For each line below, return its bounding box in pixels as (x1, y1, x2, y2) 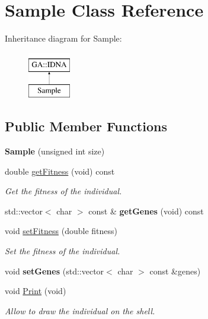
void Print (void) (5, 285, 66, 297)
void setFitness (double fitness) (5, 225, 117, 237)
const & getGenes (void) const (88, 204, 204, 217)
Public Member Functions (5, 117, 167, 135)
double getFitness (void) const (5, 165, 115, 177)
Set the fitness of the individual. (5, 245, 120, 257)
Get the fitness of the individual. (5, 185, 122, 197)
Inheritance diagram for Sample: (5, 32, 122, 45)
